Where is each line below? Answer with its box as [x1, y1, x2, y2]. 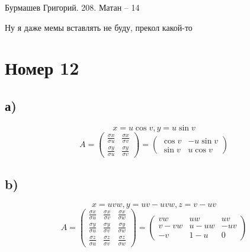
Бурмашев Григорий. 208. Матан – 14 [5, 1, 140, 13]
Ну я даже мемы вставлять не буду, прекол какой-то [5, 21, 193, 33]
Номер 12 [5, 56, 79, 80]
